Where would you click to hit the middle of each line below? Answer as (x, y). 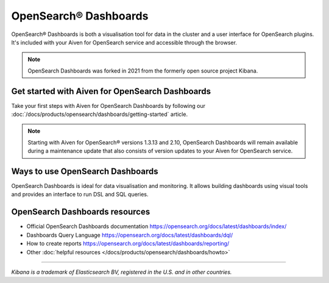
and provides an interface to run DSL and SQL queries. (80, 195)
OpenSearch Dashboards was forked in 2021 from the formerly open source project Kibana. (143, 71)
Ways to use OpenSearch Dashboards (85, 171)
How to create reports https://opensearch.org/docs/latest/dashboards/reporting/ (128, 243)
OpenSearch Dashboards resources (81, 212)
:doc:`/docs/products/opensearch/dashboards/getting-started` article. (100, 114)
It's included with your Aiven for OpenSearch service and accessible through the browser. (124, 42)
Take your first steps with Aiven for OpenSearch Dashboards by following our (108, 106)
